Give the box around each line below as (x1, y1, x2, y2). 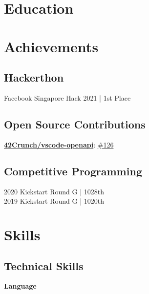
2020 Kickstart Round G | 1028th (4, 186, 104, 196)
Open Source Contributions (4, 116, 146, 131)
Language (4, 281, 37, 291)
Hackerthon (4, 70, 64, 85)
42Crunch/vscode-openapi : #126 (4, 139, 114, 149)
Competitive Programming (4, 163, 142, 178)
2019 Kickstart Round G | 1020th (4, 196, 104, 206)
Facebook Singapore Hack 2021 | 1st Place (4, 92, 131, 103)
